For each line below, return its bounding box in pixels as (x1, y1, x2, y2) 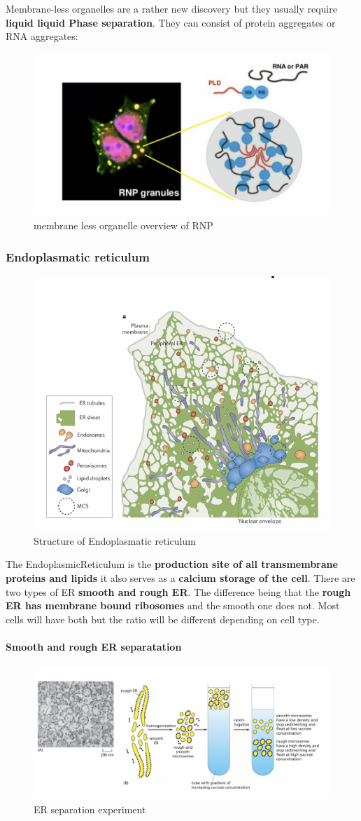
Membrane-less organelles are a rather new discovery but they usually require (6, 1, 337, 15)
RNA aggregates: (6, 29, 78, 43)
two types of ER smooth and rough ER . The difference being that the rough (6, 584, 351, 599)
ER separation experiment (34, 801, 146, 816)
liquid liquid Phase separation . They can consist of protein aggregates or (6, 15, 336, 29)
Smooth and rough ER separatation (6, 639, 182, 653)
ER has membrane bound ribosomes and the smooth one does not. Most (6, 598, 340, 613)
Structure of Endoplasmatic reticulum (34, 533, 196, 548)
